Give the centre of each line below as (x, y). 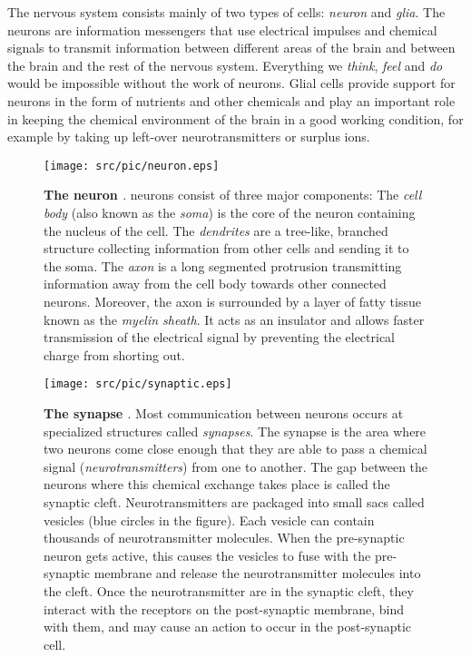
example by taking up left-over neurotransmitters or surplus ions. (189, 137)
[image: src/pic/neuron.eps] (132, 166)
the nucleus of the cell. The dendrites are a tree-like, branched (216, 230)
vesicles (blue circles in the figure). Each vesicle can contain (209, 520)
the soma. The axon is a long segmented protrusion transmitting (223, 265)
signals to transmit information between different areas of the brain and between (231, 48)
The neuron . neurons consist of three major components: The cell (233, 195)
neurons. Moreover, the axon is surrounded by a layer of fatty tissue (232, 301)
